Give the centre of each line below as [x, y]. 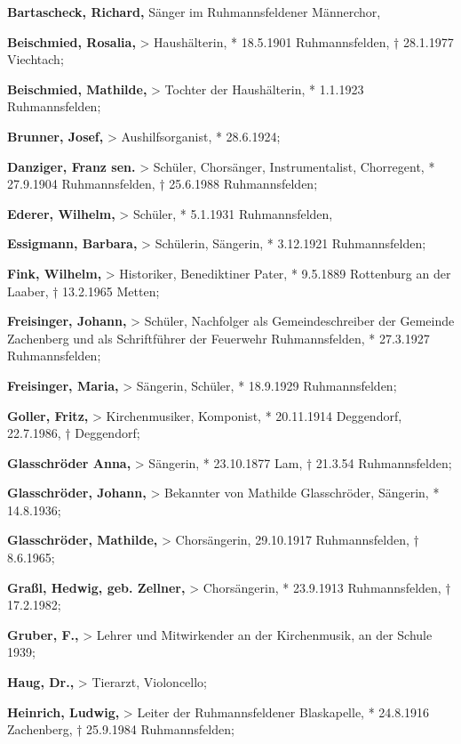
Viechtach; [36, 59]
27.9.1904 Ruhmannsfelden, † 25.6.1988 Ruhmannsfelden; [163, 184]
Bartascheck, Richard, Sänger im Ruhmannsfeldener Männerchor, [194, 12]
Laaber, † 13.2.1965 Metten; [83, 291]
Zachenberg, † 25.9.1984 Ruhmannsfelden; [121, 729]
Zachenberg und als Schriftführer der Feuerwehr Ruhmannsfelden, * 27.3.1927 [219, 338]
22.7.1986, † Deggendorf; [74, 433]
